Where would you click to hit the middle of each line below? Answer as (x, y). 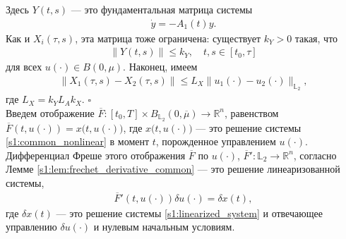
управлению (31, 227)
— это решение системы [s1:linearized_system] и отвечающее (189, 213)
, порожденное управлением (216, 141)
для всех (24, 67)
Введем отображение (50, 112)
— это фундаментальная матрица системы (162, 9)
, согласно (315, 155)
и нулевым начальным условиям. (164, 227)
